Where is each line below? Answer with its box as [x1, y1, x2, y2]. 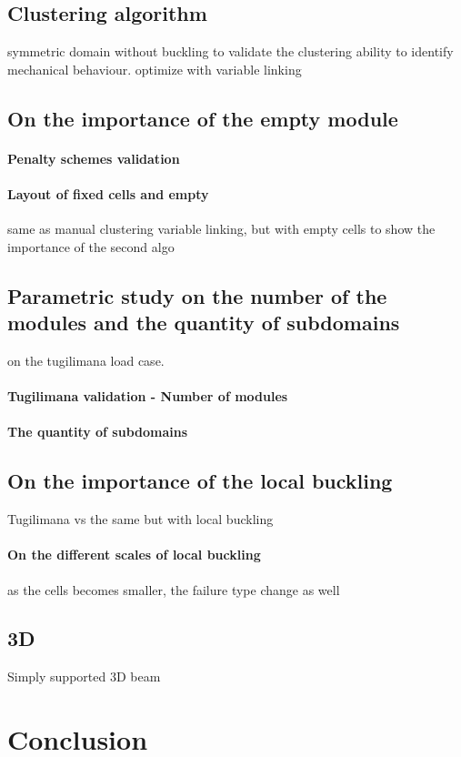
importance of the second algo [7, 237, 175, 256]
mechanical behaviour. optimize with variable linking [7, 59, 302, 78]
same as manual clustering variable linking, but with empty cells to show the [7, 219, 436, 238]
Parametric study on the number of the [7, 281, 387, 309]
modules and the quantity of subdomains [7, 308, 400, 337]
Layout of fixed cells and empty [7, 184, 209, 203]
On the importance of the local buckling [7, 467, 393, 495]
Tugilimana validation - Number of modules [7, 387, 288, 406]
